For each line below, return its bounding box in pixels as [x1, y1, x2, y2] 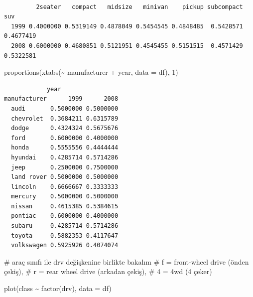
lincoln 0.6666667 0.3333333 [11, 183, 119, 190]
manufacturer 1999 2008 [4, 95, 119, 103]
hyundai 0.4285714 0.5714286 [11, 153, 119, 161]
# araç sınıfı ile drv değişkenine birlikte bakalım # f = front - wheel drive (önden [4, 256, 249, 267]
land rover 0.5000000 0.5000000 [11, 173, 119, 181]
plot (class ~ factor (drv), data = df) [4, 283, 112, 294]
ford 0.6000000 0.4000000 [11, 134, 119, 142]
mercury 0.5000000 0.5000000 [11, 193, 119, 200]
